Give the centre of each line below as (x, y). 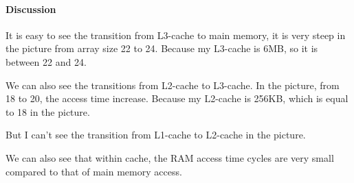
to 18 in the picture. (48, 111)
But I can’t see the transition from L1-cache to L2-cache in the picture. (156, 135)
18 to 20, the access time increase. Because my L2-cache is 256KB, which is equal (177, 98)
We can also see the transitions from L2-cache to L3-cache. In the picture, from (173, 85)
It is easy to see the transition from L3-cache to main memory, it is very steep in (176, 35)
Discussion (31, 9)
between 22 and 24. (46, 61)
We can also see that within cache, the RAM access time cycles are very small (170, 157)
